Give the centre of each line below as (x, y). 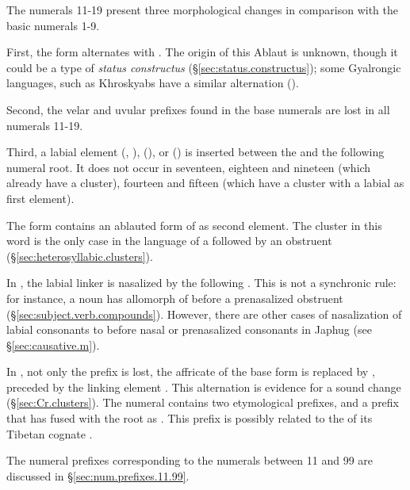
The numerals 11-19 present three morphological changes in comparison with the (202, 10)
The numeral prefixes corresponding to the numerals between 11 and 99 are (190, 460)
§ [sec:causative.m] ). (53, 345)
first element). (40, 198)
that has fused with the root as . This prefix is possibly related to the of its (190, 418)
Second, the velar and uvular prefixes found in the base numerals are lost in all (198, 109)
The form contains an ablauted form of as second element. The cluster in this (194, 225)
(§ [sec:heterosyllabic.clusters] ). (80, 256)
